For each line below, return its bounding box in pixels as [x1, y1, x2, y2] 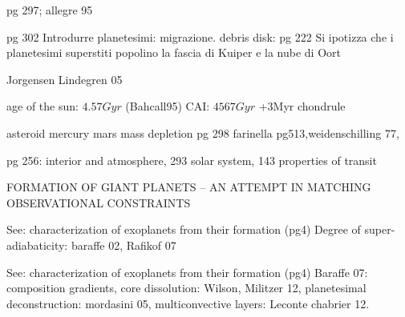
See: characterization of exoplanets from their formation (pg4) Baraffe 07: [6, 263, 368, 280]
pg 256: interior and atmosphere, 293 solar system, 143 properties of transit [6, 151, 377, 168]
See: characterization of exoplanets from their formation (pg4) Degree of [6, 221, 361, 238]
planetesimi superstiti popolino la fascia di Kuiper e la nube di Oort [6, 44, 341, 61]
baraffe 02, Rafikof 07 [71, 236, 176, 253]
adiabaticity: [6, 236, 68, 253]
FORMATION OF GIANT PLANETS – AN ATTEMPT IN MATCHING [6, 179, 371, 195]
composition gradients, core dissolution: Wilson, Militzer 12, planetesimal [6, 279, 367, 296]
